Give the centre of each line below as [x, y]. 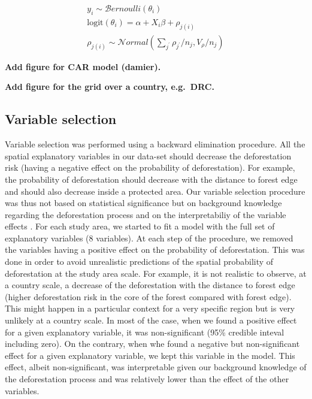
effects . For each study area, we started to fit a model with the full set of [140, 226]
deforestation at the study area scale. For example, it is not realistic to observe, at [156, 273]
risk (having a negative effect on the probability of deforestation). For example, [150, 167]
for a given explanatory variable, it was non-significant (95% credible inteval [145, 332]
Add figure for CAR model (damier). [83, 66]
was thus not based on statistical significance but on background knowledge [143, 203]
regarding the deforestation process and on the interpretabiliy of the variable [146, 214]
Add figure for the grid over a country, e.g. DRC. [110, 87]
